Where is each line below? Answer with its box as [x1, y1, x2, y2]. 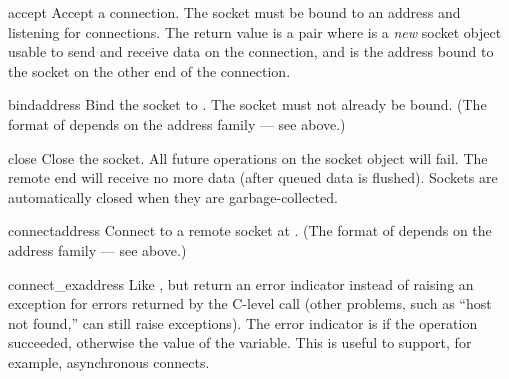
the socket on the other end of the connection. [8, 60, 291, 81]
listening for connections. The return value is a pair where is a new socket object [8, 21, 502, 42]
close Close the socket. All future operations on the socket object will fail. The [8, 147, 488, 168]
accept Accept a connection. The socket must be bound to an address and [8, 2, 461, 22]
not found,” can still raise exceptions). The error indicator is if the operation [8, 312, 478, 333]
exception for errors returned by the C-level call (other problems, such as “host [8, 293, 492, 314]
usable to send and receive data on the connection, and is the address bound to [8, 41, 494, 62]
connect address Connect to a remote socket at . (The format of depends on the [8, 220, 492, 241]
